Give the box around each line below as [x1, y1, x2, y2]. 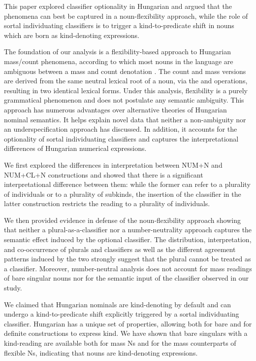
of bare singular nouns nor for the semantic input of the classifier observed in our [4, 273, 249, 283]
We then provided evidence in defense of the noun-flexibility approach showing [4, 215, 241, 225]
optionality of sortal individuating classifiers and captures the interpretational [4, 133, 239, 144]
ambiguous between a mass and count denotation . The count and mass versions [4, 66, 246, 76]
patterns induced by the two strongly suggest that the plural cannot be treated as [4, 253, 251, 264]
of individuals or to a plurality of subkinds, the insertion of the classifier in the [4, 188, 241, 199]
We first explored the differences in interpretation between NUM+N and [4, 159, 223, 170]
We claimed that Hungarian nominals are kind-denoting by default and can [4, 299, 231, 309]
